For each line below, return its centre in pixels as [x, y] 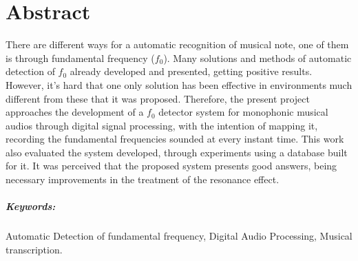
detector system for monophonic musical [243, 112]
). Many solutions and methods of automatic [257, 58]
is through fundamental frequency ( [80, 58]
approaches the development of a [75, 112]
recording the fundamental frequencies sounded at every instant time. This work [175, 139]
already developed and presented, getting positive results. [191, 71]
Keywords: [31, 206]
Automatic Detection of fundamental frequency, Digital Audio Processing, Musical [179, 236]
